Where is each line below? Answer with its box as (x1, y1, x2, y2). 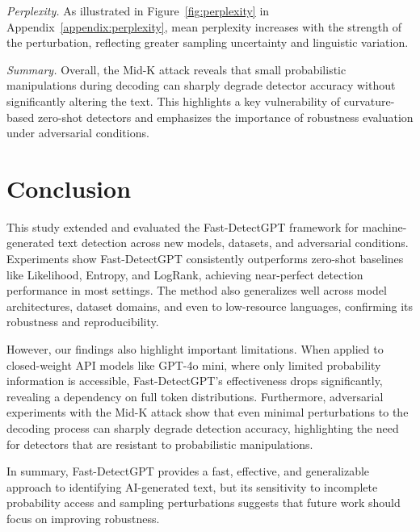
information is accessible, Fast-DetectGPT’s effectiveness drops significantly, (6, 372, 383, 389)
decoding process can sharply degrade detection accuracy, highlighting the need (6, 420, 399, 436)
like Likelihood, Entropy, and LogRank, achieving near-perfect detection (6, 266, 363, 283)
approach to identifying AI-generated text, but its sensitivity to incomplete (6, 478, 378, 495)
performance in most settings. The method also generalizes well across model (6, 282, 387, 299)
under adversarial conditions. (6, 124, 149, 141)
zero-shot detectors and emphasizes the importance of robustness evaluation (37, 108, 414, 125)
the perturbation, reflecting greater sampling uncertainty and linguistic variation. (6, 34, 409, 51)
